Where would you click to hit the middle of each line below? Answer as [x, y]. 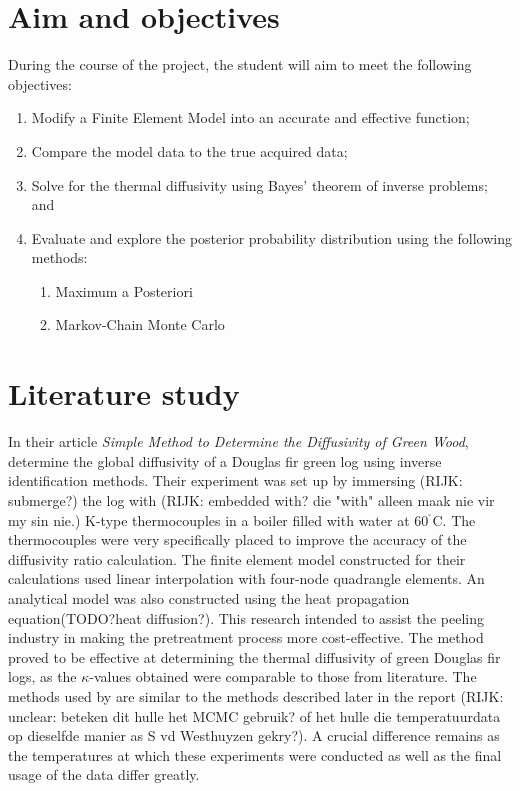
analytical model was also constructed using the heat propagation [209, 597]
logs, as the [42, 676]
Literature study [124, 393]
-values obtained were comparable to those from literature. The [283, 676]
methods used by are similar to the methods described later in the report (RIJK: [256, 695]
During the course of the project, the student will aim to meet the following [240, 64]
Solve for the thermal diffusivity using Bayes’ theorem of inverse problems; [259, 184]
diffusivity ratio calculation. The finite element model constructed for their [237, 558]
